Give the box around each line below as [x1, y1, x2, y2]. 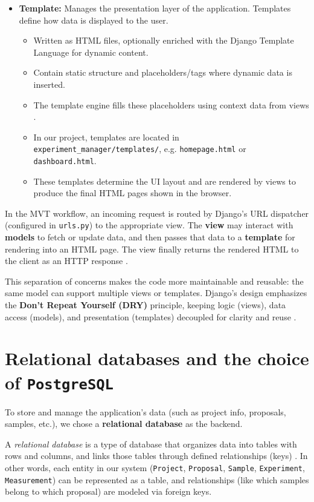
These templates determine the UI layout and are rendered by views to [33, 174, 296, 187]
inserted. [33, 78, 65, 90]
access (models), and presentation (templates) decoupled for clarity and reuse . [5, 310, 296, 323]
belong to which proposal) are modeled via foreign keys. [5, 485, 212, 498]
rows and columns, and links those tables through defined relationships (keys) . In [5, 449, 308, 462]
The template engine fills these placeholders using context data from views [33, 98, 309, 111]
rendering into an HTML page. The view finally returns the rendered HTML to [5, 242, 299, 255]
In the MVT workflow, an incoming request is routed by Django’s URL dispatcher [5, 206, 309, 219]
